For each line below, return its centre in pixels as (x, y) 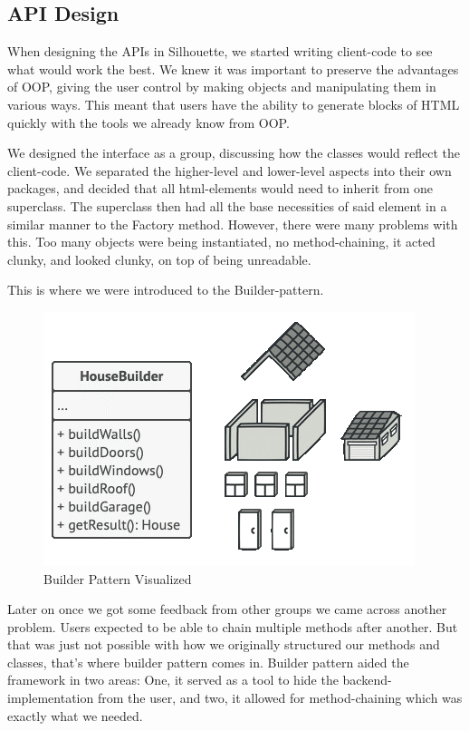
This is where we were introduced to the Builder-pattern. (166, 290)
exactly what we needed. (75, 715)
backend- (367, 680)
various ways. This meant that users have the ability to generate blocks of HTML (234, 104)
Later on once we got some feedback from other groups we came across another (227, 609)
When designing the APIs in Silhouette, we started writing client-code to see (220, 51)
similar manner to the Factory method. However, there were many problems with (233, 224)
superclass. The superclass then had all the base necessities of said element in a (227, 205)
